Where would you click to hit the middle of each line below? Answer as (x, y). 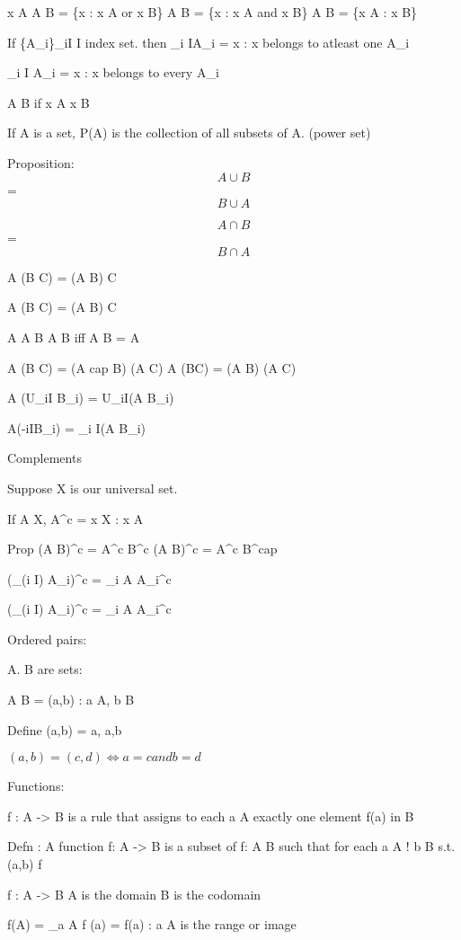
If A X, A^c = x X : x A (75, 518)
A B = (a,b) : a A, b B (71, 700)
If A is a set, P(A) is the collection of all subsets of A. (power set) (189, 133)
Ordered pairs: (47, 638)
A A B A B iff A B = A (74, 337)
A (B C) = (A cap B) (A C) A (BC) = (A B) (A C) (152, 367)
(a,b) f (25, 864)
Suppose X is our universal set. (93, 488)
